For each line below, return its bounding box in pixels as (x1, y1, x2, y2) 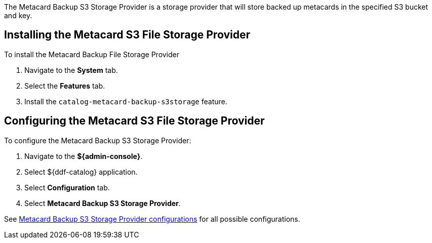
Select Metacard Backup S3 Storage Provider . (24, 198, 181, 208)
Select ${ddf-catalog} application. (24, 167, 138, 176)
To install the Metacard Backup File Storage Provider (4, 50, 180, 59)
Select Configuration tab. (24, 183, 110, 192)
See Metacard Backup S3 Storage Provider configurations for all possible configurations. (4, 214, 300, 223)
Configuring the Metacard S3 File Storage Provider (4, 114, 265, 128)
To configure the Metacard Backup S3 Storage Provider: (4, 136, 191, 145)
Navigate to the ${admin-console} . (24, 151, 143, 160)
